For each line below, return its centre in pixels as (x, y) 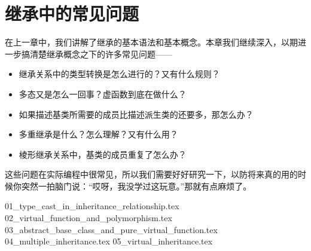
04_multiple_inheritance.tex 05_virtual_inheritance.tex (109, 241)
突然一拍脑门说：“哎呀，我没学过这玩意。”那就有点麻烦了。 (136, 186)
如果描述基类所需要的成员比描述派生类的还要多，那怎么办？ (136, 114)
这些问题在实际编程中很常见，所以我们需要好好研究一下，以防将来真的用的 (151, 174)
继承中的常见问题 (72, 13)
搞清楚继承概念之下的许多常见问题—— (97, 53)
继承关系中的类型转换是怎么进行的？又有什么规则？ (119, 74)
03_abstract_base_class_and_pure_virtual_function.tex (111, 229)
